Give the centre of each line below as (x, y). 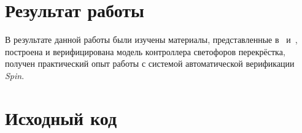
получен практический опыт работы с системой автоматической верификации (150, 63)
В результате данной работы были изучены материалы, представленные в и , (151, 40)
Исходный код (61, 117)
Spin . (15, 75)
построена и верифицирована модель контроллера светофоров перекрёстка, (145, 51)
